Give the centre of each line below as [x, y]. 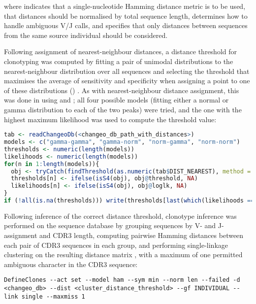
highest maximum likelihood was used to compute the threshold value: [110, 119]
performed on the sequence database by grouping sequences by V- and [110, 225]
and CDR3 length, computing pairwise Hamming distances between [142, 235]
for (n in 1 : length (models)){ [52, 164]
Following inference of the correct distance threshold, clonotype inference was [120, 216]
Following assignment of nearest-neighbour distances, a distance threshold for [121, 51]
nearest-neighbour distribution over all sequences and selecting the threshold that [127, 71]
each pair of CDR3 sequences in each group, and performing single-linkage [116, 245]
